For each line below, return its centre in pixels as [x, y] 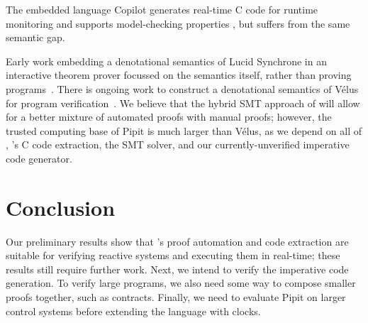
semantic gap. [35, 37]
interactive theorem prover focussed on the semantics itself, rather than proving [179, 75]
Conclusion [61, 207]
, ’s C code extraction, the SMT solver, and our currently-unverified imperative [178, 144]
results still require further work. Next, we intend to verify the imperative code [177, 269]
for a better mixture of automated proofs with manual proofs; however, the [169, 117]
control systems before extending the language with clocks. [133, 311]
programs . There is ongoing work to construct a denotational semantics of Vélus [182, 88]
